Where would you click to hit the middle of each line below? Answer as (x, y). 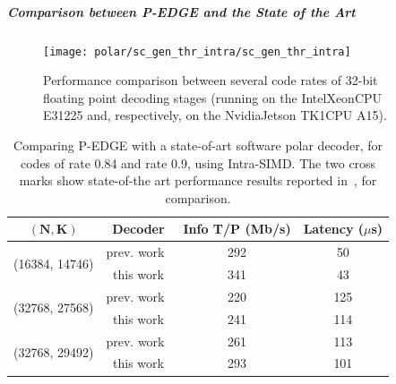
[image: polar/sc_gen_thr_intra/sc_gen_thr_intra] (197, 51)
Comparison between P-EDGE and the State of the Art (181, 11)
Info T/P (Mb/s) (237, 229)
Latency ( (334, 229)
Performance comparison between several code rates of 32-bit (211, 80)
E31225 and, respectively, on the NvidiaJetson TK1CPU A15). (215, 115)
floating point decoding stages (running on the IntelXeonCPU (213, 97)
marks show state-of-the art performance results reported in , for (198, 180)
